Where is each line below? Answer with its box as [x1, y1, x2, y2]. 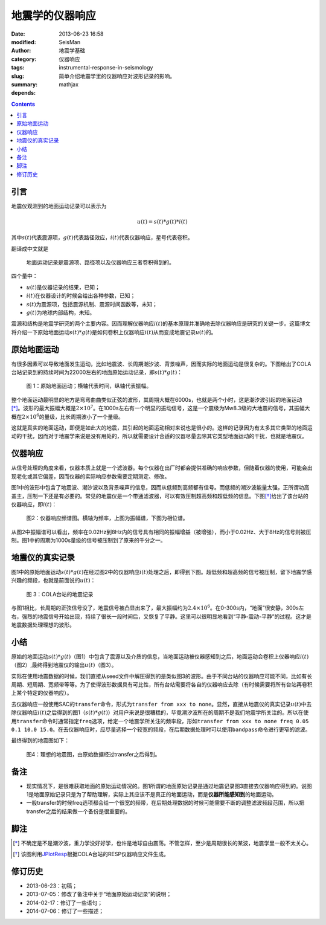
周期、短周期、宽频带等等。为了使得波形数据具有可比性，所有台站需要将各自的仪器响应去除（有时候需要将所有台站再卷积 [11, 681, 313, 688]
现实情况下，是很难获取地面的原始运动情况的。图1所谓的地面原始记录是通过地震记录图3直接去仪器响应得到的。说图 [26, 782, 312, 790]
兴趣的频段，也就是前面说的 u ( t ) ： [11, 577, 96, 584]
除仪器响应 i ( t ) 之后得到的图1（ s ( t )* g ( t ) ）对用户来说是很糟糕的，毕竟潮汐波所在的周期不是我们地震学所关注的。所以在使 [11, 709, 309, 716]
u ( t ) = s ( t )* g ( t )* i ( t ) [136, 218, 188, 225]
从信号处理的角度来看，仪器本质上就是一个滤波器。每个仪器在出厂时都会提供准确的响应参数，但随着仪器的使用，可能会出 [11, 464, 313, 471]
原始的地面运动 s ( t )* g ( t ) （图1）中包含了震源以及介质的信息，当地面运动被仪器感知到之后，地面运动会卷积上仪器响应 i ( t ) [11, 653, 309, 660]
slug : [11, 73, 24, 80]
